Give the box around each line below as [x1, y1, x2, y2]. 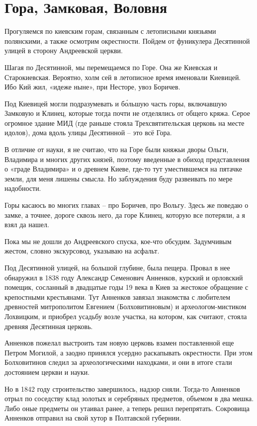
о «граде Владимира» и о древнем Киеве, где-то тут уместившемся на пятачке [4, 164, 243, 174]
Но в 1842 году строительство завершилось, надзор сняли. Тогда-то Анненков [4, 383, 240, 394]
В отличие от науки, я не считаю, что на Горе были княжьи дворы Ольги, [4, 144, 229, 155]
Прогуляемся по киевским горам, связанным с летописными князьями [4, 26, 216, 36]
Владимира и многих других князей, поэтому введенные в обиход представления [4, 154, 250, 164]
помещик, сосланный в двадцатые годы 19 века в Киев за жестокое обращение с [4, 282, 249, 292]
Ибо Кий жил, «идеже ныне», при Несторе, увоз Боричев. [4, 82, 180, 92]
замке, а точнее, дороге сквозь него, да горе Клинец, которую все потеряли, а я [4, 209, 245, 220]
